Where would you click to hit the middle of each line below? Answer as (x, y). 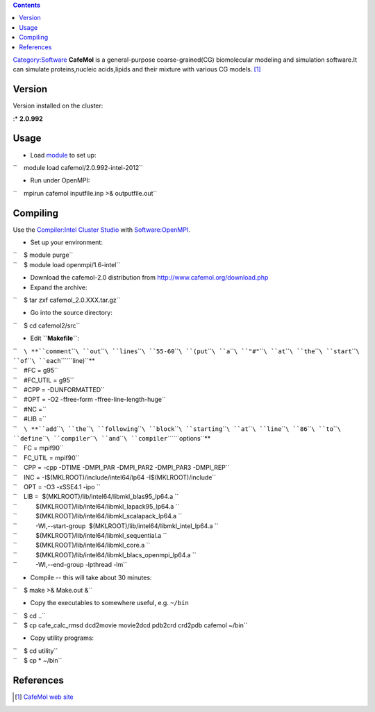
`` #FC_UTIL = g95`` (43, 380)
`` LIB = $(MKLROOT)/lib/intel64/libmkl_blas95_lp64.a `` (96, 497)
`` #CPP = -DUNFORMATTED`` (59, 390)
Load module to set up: (63, 155)
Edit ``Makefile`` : (55, 338)
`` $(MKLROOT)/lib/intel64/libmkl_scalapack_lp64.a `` (98, 516)
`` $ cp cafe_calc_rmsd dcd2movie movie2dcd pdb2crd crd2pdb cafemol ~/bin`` (130, 625)
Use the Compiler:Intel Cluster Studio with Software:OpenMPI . (101, 230)
